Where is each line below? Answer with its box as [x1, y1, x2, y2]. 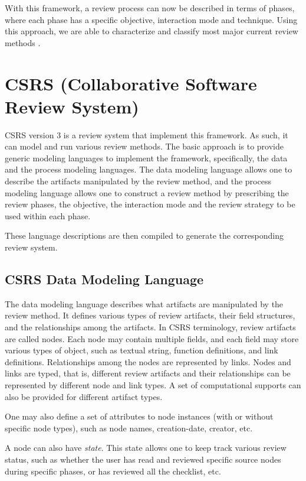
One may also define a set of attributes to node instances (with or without [5, 410, 274, 422]
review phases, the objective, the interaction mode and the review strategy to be [5, 198, 295, 210]
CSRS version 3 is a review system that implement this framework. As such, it [5, 128, 288, 141]
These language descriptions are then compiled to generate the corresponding [5, 229, 284, 242]
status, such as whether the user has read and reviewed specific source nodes [5, 453, 281, 465]
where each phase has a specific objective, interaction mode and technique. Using [5, 13, 298, 25]
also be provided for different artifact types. [5, 390, 163, 402]
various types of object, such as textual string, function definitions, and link [5, 344, 278, 356]
